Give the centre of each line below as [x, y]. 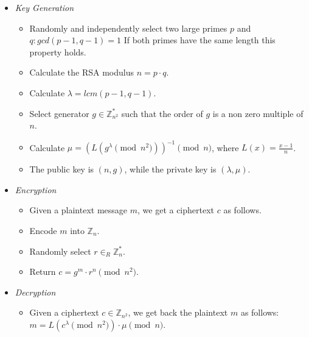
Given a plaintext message [78, 210]
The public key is [62, 169]
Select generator [59, 113]
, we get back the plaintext [178, 312]
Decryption [35, 292]
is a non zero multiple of [258, 113]
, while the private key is [170, 169]
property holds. [58, 51]
